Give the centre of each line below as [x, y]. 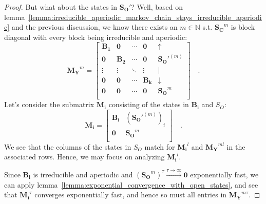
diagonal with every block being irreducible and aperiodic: [96, 37]
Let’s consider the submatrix [49, 104]
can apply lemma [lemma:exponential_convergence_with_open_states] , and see [131, 184]
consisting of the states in [149, 104]
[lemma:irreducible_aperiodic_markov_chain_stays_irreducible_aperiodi [145, 17]
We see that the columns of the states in [68, 146]
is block [243, 27]
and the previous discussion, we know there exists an [94, 27]
